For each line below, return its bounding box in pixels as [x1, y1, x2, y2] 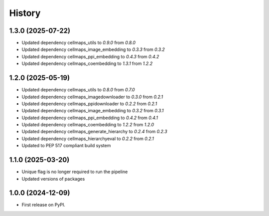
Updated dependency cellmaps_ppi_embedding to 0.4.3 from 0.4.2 [21, 53, 159, 59]
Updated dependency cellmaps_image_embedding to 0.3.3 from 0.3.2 [21, 46, 165, 52]
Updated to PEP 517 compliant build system [21, 143, 111, 149]
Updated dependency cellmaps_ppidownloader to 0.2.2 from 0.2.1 [21, 100, 157, 107]
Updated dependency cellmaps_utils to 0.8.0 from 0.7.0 [21, 87, 135, 93]
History [9, 7, 41, 18]
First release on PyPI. [21, 202, 66, 208]
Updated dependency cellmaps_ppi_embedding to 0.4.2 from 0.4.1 [21, 115, 158, 121]
